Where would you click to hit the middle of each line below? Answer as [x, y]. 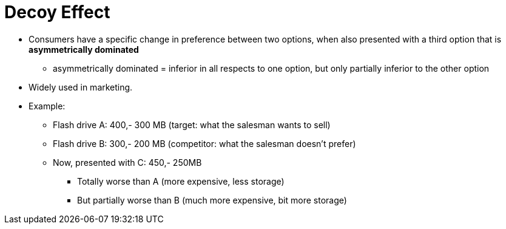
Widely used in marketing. [81, 87]
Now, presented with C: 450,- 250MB [127, 162]
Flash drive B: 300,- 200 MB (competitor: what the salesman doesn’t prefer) [204, 143]
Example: [47, 106]
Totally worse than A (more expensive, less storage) [181, 181]
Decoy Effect [57, 12]
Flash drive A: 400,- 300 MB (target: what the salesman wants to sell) [192, 125]
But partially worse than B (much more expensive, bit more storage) [212, 200]
